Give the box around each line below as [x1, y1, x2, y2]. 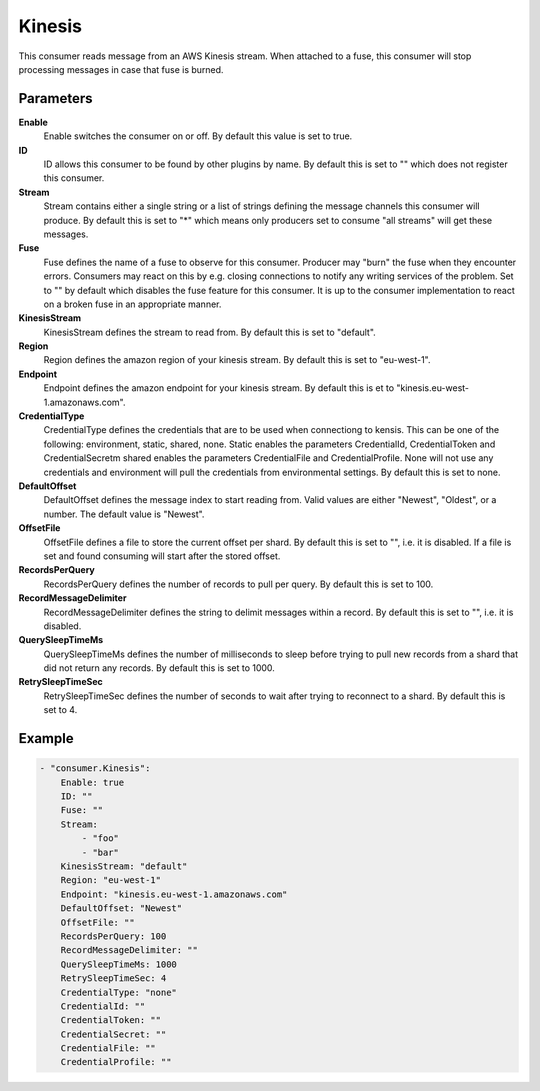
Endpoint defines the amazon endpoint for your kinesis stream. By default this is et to [43, 382, 395, 394]
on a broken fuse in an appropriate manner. [43, 298, 222, 310]
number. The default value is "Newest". [43, 508, 205, 520]
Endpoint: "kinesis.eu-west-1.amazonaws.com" [60, 888, 288, 900]
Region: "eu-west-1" [60, 875, 162, 886]
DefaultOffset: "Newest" [60, 903, 183, 914]
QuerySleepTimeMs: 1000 [60, 958, 177, 970]
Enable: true [60, 776, 125, 788]
